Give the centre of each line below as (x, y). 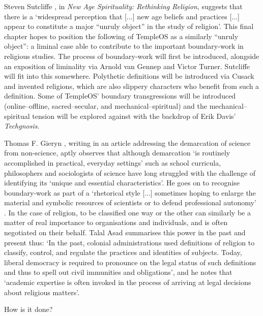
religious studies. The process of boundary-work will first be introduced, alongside (132, 56)
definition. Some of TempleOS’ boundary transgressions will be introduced (120, 96)
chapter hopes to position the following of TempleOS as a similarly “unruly (121, 36)
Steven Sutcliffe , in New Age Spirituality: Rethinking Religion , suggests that (123, 6)
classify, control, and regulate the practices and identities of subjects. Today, (123, 252)
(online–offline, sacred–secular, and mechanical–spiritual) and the (106, 105)
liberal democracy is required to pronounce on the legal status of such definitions (130, 262)
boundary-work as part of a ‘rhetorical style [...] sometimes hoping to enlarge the (130, 192)
